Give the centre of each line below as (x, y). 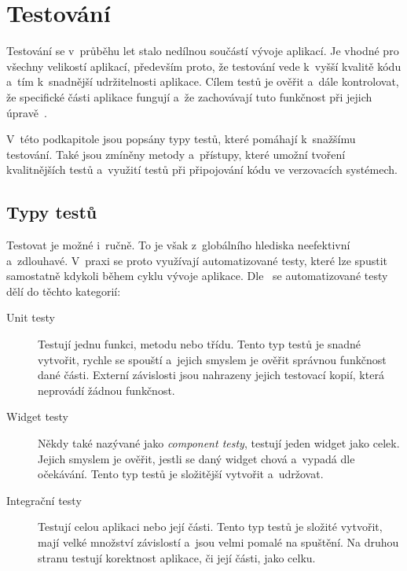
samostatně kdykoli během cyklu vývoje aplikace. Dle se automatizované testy (197, 276)
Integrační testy (44, 500)
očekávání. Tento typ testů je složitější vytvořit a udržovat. (181, 474)
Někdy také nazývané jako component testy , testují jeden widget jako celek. (219, 443)
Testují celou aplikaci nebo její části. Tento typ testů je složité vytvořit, (210, 527)
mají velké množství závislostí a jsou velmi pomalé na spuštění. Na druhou (218, 542)
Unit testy (31, 317)
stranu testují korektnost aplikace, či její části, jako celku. (177, 557)
